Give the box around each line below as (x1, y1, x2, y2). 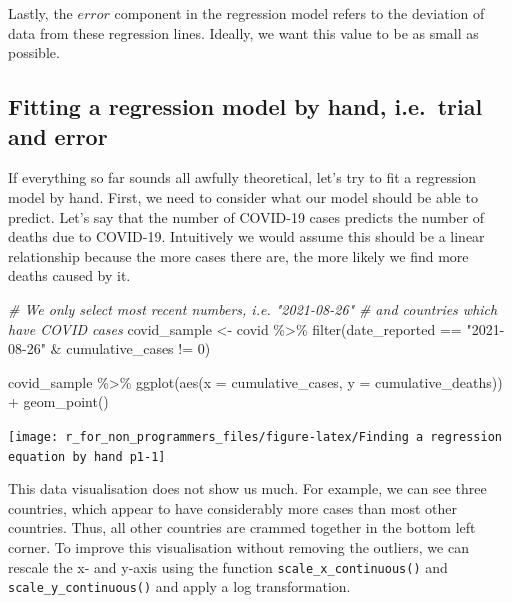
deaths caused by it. (8, 265, 131, 286)
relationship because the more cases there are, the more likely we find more (8, 245, 469, 266)
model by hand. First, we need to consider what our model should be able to (8, 186, 478, 207)
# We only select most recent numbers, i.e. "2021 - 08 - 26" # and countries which (8, 298, 498, 319)
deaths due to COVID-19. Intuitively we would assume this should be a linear (8, 226, 485, 247)
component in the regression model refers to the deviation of (114, 3, 485, 23)
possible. (8, 42, 60, 63)
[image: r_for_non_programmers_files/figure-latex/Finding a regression (8, 429, 502, 444)
